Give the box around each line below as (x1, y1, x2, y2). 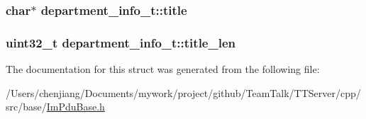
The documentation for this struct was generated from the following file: (6, 62, 320, 76)
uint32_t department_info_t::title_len (6, 33, 235, 51)
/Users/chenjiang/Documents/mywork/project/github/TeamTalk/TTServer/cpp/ (6, 85, 361, 100)
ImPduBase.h (46, 99, 105, 114)
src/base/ (6, 99, 47, 114)
